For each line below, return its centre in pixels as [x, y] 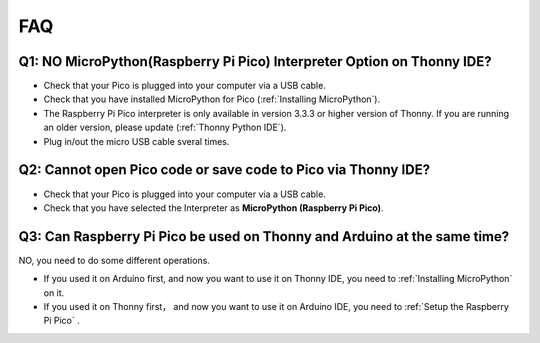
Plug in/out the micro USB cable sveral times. [136, 141]
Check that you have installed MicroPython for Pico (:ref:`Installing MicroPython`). [211, 99]
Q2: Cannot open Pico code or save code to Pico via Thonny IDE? [224, 170]
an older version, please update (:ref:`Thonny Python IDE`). [165, 127]
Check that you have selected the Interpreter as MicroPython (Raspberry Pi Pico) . [213, 207]
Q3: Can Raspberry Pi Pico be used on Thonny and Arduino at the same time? [264, 236]
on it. [54, 292]
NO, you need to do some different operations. [114, 260]
